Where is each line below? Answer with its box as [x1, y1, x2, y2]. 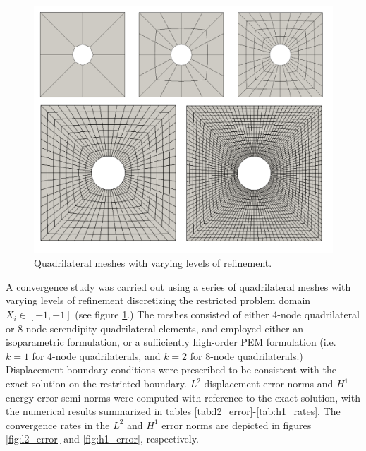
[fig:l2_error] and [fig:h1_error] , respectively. [6, 431, 199, 446]
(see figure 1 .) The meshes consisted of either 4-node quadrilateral [75, 307, 360, 322]
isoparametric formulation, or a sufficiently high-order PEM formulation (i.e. [6, 335, 336, 349]
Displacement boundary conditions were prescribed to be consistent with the [6, 362, 336, 377]
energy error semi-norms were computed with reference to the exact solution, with [6, 390, 360, 404]
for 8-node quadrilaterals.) [190, 348, 303, 363]
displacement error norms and [204, 376, 334, 391]
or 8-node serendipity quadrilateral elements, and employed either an [6, 320, 303, 335]
